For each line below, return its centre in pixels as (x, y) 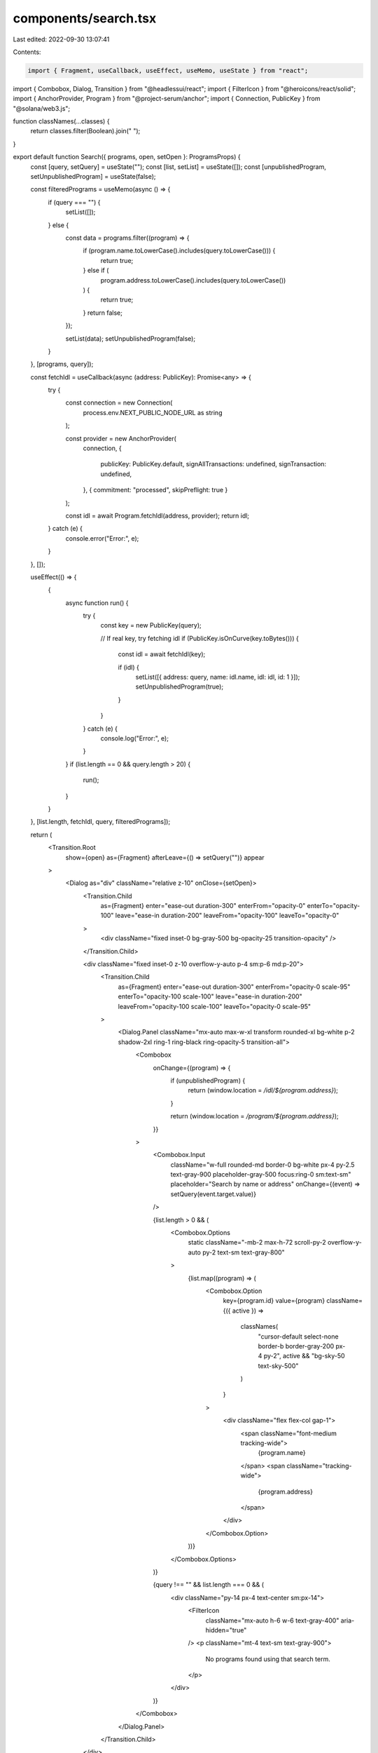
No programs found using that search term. (268, 1659)
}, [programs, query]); (62, 364)
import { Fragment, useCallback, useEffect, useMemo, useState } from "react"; (168, 70)
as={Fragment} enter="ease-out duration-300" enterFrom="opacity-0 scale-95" (234, 987)
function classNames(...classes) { (61, 121)
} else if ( (96, 271)
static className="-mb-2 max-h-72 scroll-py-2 (257, 1243)
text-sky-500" (278, 1366)
